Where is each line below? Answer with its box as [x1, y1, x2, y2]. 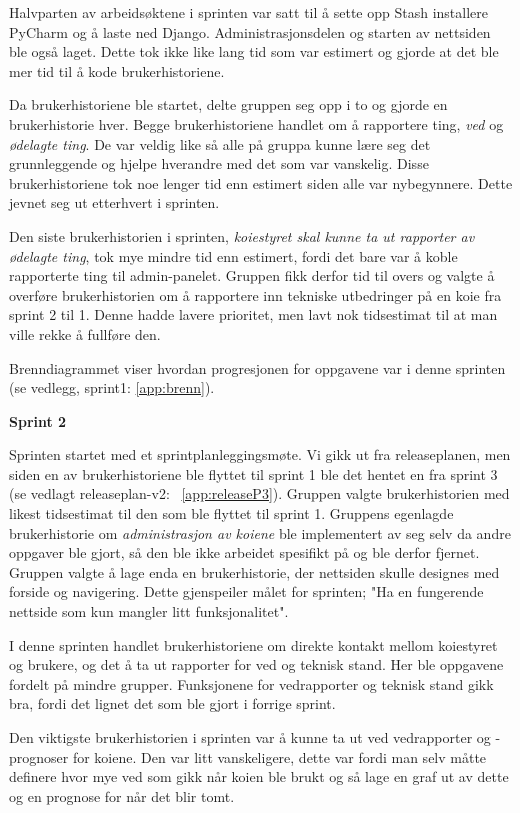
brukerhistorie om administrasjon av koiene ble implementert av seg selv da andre [9, 522, 511, 543]
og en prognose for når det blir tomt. [9, 785, 235, 806]
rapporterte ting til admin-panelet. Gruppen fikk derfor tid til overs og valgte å [9, 265, 495, 286]
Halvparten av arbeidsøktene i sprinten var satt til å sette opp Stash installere [9, 2, 488, 22]
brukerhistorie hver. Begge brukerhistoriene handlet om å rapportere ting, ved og [9, 113, 504, 134]
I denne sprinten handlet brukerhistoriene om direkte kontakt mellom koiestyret [9, 634, 498, 655]
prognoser [9, 746, 69, 767]
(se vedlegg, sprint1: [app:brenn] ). [9, 377, 215, 398]
